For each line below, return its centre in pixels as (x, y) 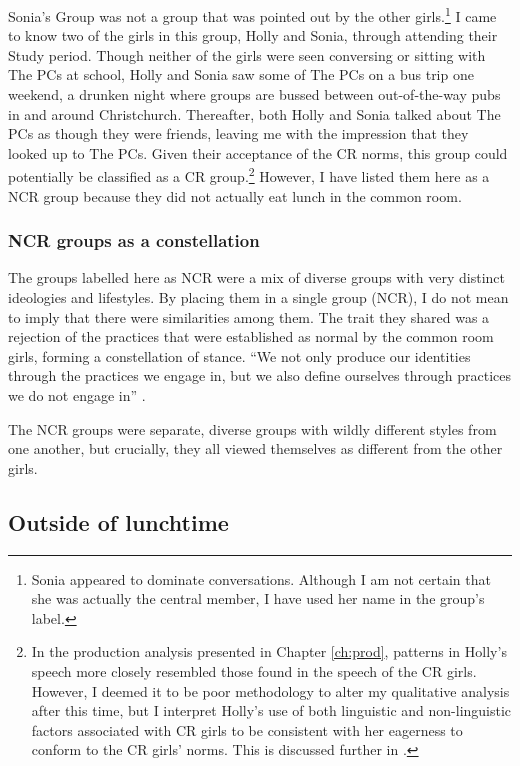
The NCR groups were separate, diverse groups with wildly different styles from (252, 428)
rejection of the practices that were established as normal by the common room (251, 336)
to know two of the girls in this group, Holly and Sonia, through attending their (253, 35)
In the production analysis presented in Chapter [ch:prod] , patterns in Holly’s (269, 651)
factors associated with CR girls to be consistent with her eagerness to (247, 729)
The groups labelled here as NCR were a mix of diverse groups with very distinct (256, 277)
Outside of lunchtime (118, 521)
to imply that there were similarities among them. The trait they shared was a (249, 316)
